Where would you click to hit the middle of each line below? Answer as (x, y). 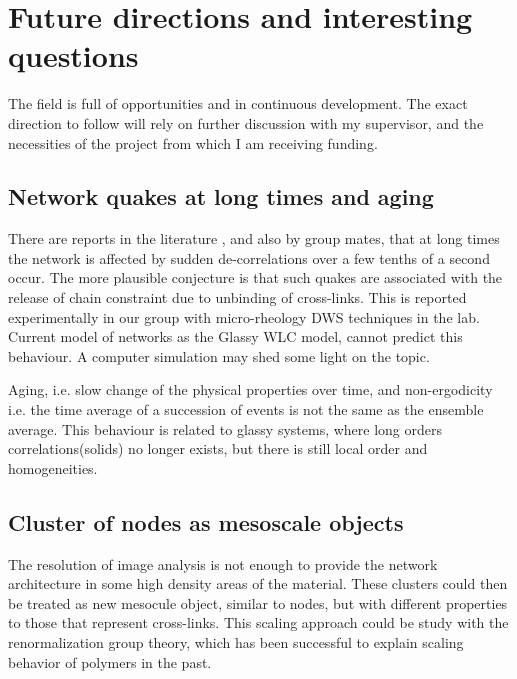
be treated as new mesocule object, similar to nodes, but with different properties (258, 602)
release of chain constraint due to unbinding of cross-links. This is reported (237, 297)
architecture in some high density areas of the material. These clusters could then (258, 583)
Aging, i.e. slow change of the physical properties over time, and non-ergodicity (250, 389)
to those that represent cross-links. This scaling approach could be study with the (258, 622)
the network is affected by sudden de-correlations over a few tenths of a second (249, 257)
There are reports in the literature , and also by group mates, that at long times (254, 238)
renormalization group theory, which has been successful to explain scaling (236, 642)
